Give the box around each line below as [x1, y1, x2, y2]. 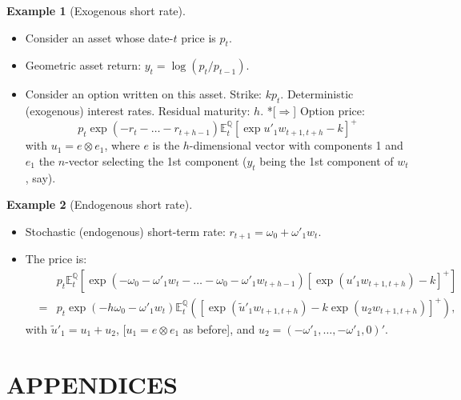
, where [104, 137, 140, 154]
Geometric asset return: [25, 57, 142, 74]
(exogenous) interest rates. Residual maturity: [25, 102, 251, 119]
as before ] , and [182, 320, 255, 337]
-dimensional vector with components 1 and [189, 137, 403, 154]
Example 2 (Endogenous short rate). [6, 196, 193, 213]
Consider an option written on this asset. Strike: [25, 86, 263, 102]
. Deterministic [280, 86, 354, 102]
